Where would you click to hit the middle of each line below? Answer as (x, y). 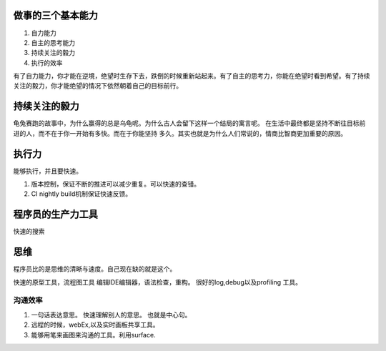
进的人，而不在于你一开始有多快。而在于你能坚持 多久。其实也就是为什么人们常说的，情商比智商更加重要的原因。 (180, 133)
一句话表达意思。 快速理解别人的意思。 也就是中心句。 (111, 315)
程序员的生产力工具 (55, 214)
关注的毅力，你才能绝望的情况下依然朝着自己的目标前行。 (98, 86)
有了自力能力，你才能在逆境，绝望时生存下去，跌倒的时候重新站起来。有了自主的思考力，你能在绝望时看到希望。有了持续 (192, 76)
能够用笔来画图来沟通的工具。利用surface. (94, 335)
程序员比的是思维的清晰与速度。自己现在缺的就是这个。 (95, 269)
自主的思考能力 (53, 42)
